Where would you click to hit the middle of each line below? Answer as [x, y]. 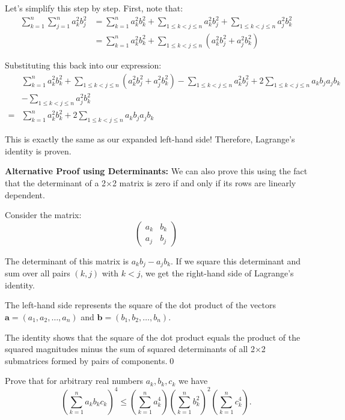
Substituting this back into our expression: [83, 65]
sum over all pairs [38, 273]
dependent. [25, 194]
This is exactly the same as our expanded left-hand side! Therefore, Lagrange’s [150, 139]
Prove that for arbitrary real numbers [74, 381]
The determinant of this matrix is [67, 260]
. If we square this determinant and [236, 260]
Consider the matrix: [43, 215]
